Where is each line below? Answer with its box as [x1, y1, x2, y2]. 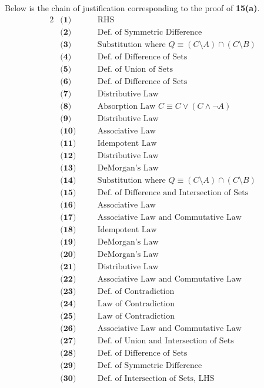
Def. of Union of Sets [97, 65, 173, 73]
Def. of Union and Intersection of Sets [97, 337, 234, 346]
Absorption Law [97, 102, 156, 111]
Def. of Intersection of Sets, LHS [97, 374, 215, 383]
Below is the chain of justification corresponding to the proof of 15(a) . [5, 2, 260, 14]
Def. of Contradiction [97, 287, 175, 296]
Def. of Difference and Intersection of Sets [97, 189, 249, 198]
